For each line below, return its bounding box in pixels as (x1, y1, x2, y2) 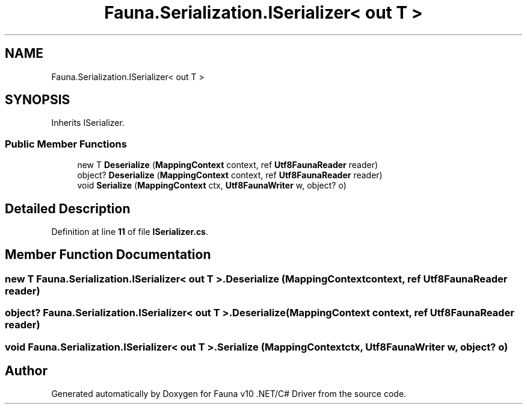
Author (5, 363, 48, 379)
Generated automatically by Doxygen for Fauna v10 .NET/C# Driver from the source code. (51, 389, 407, 399)
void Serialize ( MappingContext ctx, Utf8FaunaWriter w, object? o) (77, 180, 347, 191)
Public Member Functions (5, 137, 127, 150)
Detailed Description (5, 201, 131, 216)
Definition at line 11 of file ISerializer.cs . (51, 226, 209, 237)
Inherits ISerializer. (51, 117, 125, 128)
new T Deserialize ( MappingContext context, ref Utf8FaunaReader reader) (77, 160, 378, 170)
